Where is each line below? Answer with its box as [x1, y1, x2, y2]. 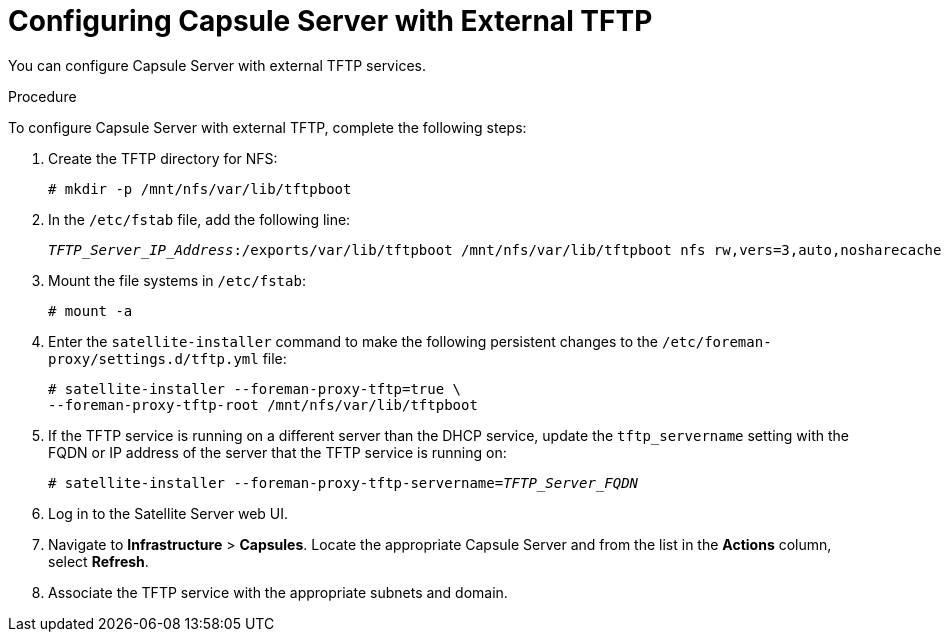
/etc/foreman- [661, 333, 772, 350]
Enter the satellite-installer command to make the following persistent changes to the [48, 332, 659, 350]
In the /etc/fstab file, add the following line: [48, 210, 351, 228]
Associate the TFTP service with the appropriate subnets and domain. [48, 583, 508, 601]
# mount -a [48, 302, 133, 319]
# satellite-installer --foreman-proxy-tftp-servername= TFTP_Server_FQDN [48, 474, 639, 491]
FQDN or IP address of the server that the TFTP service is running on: [48, 443, 507, 461]
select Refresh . [48, 552, 149, 570]
